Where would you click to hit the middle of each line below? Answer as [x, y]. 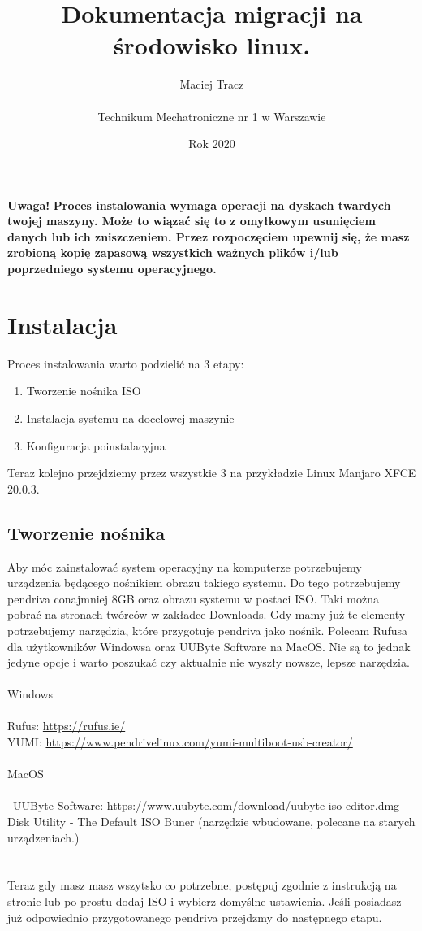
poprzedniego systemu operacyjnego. [112, 269]
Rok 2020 [212, 144]
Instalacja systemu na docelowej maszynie [130, 418]
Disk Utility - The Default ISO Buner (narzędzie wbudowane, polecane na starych [211, 822]
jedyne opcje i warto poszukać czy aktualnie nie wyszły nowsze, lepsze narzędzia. [209, 662]
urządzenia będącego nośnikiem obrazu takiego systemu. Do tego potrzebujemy [204, 583]
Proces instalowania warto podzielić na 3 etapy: [126, 363]
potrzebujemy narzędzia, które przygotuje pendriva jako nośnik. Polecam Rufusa [208, 630]
